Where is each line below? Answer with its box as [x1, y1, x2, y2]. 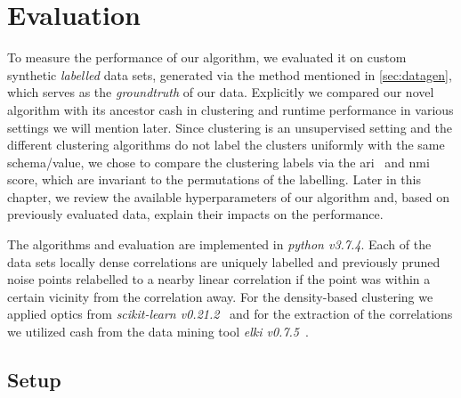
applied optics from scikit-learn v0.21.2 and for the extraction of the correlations [7, 305, 453, 323]
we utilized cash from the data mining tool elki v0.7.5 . [7, 322, 309, 341]
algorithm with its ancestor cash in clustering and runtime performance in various [7, 100, 454, 118]
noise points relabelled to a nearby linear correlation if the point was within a [7, 270, 431, 288]
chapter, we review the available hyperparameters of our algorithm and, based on [7, 187, 450, 206]
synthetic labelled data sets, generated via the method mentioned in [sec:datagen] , [7, 65, 452, 84]
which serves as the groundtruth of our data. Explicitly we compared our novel [7, 83, 434, 102]
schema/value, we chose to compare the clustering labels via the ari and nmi [7, 152, 430, 171]
